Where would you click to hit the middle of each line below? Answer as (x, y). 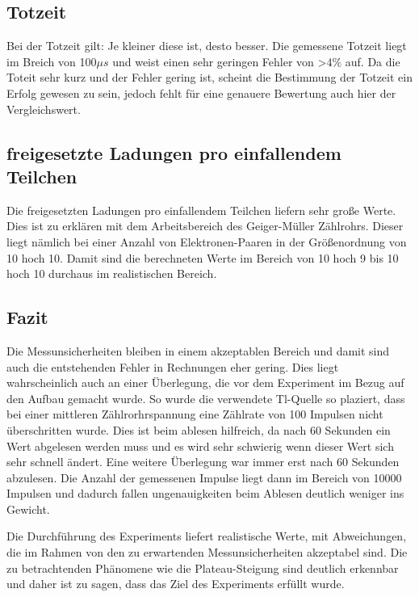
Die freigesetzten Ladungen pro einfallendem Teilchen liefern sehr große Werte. (201, 210)
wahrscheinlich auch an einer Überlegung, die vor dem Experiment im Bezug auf (205, 383)
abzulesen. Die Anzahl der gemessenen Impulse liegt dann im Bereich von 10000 (204, 477)
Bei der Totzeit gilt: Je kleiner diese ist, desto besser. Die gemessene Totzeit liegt (207, 46)
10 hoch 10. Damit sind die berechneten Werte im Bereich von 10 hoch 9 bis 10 (203, 257)
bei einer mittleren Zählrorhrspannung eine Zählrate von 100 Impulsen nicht (195, 414)
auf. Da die (373, 61)
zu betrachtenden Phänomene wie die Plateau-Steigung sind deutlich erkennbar (203, 568)
